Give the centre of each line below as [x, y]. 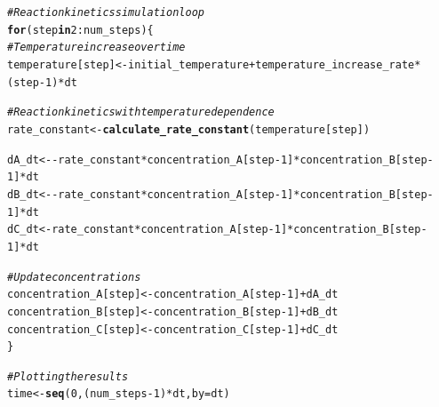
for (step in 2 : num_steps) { [80, 30]
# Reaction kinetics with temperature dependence [141, 112]
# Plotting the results [68, 376]
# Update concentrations [74, 277]
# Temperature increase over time [96, 48]
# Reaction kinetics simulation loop [106, 12]
